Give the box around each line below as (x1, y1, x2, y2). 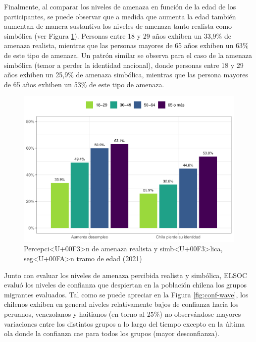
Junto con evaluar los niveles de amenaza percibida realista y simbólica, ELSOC (4, 270, 247, 280)
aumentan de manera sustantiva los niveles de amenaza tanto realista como (4, 21, 232, 31)
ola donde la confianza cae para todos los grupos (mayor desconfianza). (4, 328, 219, 339)
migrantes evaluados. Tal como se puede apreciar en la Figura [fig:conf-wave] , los (4, 289, 249, 299)
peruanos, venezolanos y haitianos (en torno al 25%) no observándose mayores (4, 309, 241, 319)
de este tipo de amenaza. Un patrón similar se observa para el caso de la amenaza (4, 50, 252, 60)
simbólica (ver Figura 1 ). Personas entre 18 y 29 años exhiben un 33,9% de (4, 30, 231, 41)
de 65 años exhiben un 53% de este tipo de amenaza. (4, 79, 164, 89)
